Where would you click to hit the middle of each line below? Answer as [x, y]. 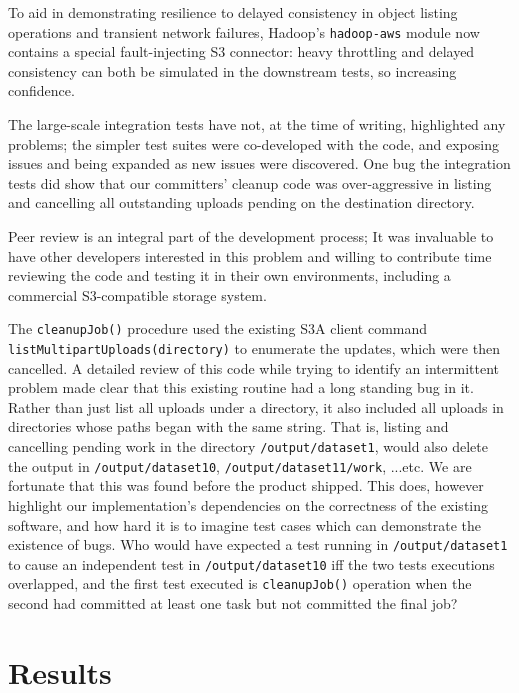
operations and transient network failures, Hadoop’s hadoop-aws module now [244, 31]
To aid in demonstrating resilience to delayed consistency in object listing [233, 12]
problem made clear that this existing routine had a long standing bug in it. [241, 387]
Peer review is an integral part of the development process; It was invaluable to [251, 236]
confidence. [41, 90]
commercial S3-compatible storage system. [137, 294]
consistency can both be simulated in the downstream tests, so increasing [232, 70]
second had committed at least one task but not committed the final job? [233, 603]
